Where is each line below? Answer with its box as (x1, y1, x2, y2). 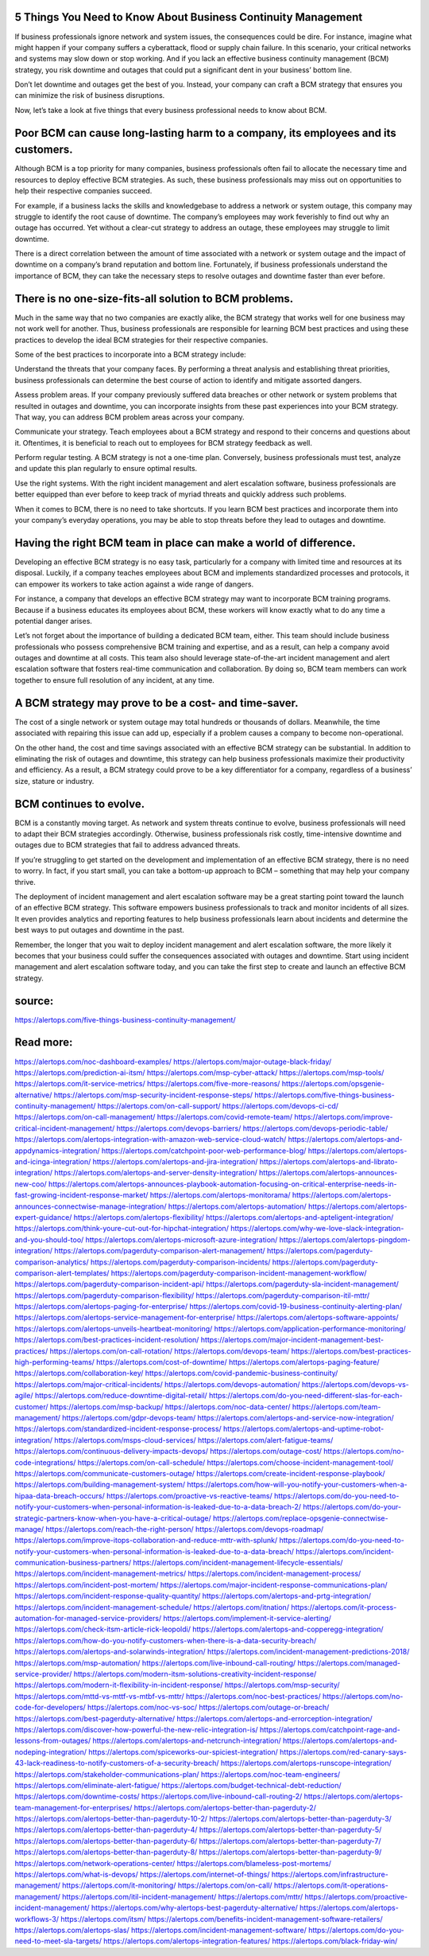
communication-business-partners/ (14, 1558, 131, 1568)
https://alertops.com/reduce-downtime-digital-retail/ (34, 1391, 208, 1401)
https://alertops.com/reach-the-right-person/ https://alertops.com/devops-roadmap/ (45, 1524, 324, 1533)
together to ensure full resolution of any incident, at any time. (14, 675, 214, 684)
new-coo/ (14, 1179, 47, 1189)
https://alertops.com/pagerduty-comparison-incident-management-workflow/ (110, 1268, 367, 1277)
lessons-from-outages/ (14, 1736, 91, 1746)
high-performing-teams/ (14, 1358, 95, 1367)
